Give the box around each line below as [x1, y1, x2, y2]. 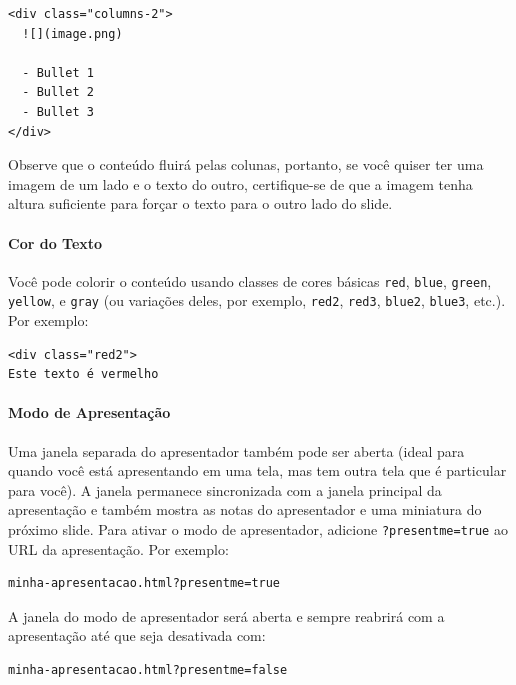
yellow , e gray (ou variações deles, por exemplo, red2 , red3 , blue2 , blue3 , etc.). [8, 290, 506, 311]
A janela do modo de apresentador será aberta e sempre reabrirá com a [8, 605, 445, 626]
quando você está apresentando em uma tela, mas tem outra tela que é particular [8, 460, 507, 481]
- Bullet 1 [22, 65, 94, 80]
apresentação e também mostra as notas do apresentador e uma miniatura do [8, 499, 482, 520]
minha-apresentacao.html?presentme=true [8, 576, 281, 591]
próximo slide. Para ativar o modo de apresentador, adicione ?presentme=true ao [8, 519, 508, 539]
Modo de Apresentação [8, 402, 171, 423]
